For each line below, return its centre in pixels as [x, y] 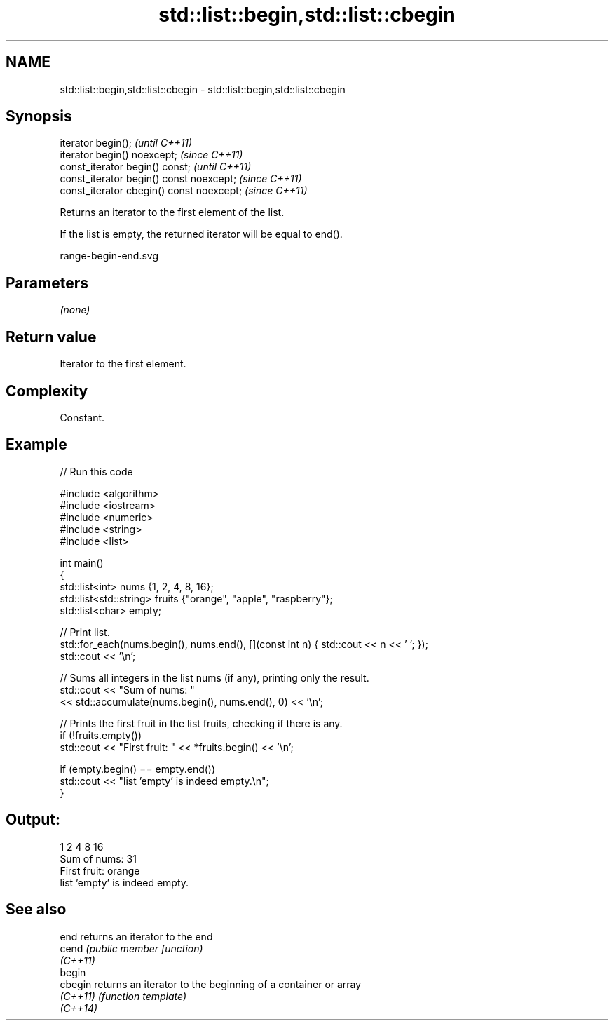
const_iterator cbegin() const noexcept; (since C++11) [184, 191]
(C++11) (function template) [123, 996]
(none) [75, 310]
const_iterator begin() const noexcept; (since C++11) [181, 179]
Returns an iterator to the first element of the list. [172, 212]
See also [36, 910]
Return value [51, 337]
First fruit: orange [100, 870]
